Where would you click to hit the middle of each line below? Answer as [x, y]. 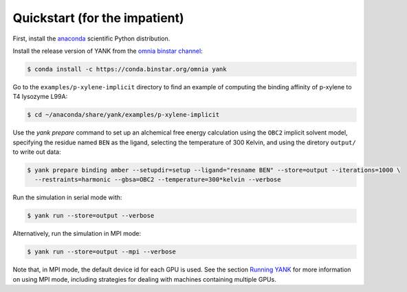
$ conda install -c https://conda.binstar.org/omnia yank [127, 69]
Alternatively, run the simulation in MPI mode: [77, 234]
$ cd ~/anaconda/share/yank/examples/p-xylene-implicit [123, 115]
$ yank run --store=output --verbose [91, 216]
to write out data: [37, 152]
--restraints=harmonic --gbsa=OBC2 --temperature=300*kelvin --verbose [158, 180]
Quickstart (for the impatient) [99, 18]
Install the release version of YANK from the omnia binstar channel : [108, 51]
